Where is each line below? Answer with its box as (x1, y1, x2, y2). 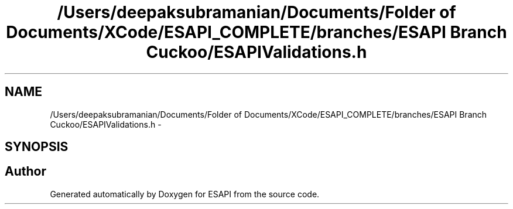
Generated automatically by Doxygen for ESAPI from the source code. (50, 189, 320, 199)
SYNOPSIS (5, 139, 69, 155)
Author (5, 164, 46, 179)
